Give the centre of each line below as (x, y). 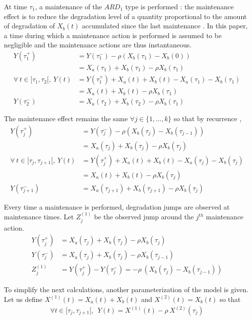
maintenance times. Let (39, 217)
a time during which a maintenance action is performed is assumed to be (113, 35)
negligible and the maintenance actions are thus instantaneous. (98, 45)
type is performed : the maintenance (179, 6)
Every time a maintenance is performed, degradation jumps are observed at (117, 206)
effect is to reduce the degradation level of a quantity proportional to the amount (126, 16)
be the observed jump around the (144, 217)
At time (16, 6)
